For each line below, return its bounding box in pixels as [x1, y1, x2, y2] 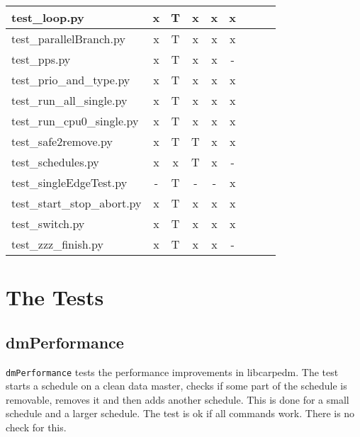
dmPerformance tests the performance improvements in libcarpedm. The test [6, 364, 339, 379]
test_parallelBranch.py [11, 30, 125, 47]
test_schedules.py [11, 154, 99, 170]
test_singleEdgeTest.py [11, 174, 128, 191]
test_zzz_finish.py [11, 236, 103, 252]
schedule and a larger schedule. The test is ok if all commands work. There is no [6, 406, 355, 421]
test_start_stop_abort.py [11, 195, 142, 211]
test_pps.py [11, 51, 71, 67]
